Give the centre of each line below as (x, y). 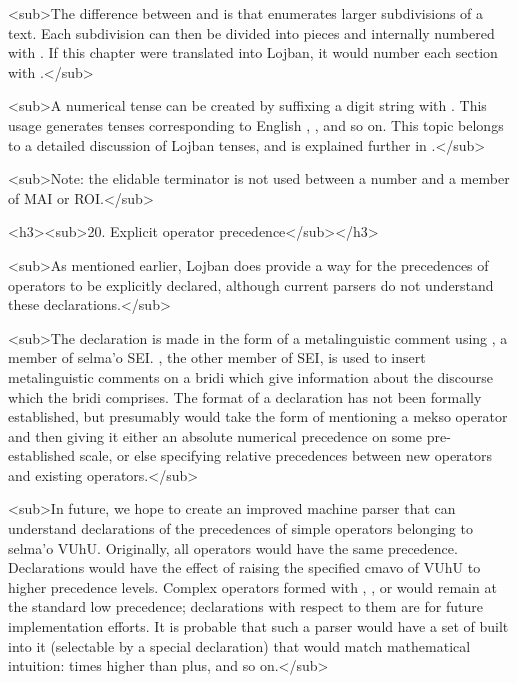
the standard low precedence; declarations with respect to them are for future (245, 606)
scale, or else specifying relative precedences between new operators (286, 455)
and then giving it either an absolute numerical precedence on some (215, 435)
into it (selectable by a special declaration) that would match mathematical (239, 645)
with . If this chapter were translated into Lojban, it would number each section (253, 52)
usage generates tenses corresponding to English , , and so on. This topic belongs (256, 124)
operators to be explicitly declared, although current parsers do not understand (251, 284)
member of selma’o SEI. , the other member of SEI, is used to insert (217, 357)
